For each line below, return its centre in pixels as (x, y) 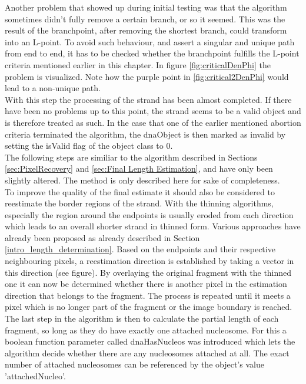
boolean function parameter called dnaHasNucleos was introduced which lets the (150, 341)
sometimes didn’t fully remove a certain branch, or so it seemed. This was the (145, 19)
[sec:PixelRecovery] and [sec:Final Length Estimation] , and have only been (139, 168)
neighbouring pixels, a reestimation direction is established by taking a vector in (149, 261)
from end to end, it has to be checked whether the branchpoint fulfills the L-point (152, 53)
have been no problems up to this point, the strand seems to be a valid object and (153, 111)
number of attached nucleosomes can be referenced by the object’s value (134, 364)
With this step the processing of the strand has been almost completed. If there (148, 99)
